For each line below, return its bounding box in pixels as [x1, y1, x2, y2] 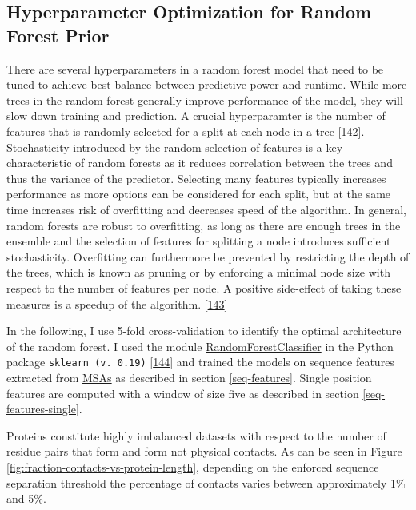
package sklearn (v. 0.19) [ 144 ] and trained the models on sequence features [6, 353, 394, 370]
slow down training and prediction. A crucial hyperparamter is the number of [6, 107, 386, 124]
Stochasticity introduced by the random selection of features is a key [6, 138, 343, 155]
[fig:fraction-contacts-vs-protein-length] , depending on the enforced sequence [6, 458, 379, 475]
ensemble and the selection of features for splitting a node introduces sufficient [6, 233, 391, 249]
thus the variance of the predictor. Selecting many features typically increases [6, 169, 386, 186]
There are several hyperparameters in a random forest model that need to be [6, 60, 384, 77]
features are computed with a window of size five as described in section [6, 384, 359, 401]
